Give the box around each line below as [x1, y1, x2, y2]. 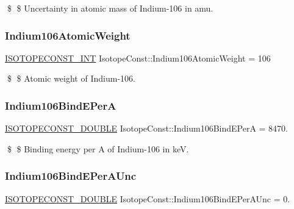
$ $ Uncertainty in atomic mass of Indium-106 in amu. [7, 2, 213, 14]
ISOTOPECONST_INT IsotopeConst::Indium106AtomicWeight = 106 [5, 51, 271, 64]
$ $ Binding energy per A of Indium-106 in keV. [7, 142, 189, 155]
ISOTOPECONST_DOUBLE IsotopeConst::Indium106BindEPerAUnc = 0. [5, 192, 290, 205]
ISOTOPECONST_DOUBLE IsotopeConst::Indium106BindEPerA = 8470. [5, 122, 289, 135]
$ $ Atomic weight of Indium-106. [7, 72, 135, 85]
